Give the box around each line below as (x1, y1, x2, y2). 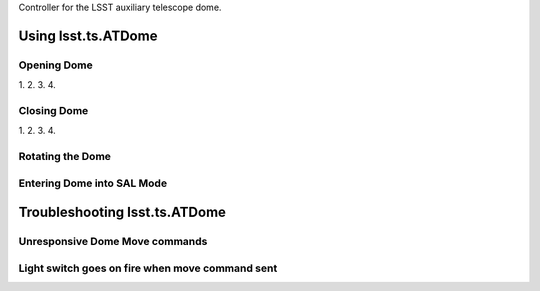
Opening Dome (18, 58, 94, 72)
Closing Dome (18, 103, 89, 117)
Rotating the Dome (18, 150, 112, 164)
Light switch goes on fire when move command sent (18, 261, 278, 275)
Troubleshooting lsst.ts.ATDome (18, 204, 227, 221)
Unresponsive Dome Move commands (18, 235, 208, 249)
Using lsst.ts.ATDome (18, 27, 158, 44)
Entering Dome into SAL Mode (18, 176, 168, 190)
